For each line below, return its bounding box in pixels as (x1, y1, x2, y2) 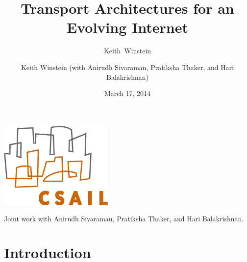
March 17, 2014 (104, 88, 151, 98)
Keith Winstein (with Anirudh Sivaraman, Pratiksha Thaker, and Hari (21, 62, 234, 72)
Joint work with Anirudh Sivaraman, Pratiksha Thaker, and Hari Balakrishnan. (4, 214, 244, 224)
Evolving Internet (67, 17, 188, 37)
